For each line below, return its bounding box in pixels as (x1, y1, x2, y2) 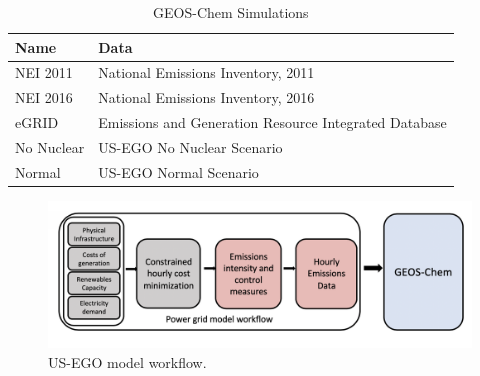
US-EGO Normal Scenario (98, 161, 259, 182)
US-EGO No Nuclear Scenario (98, 136, 283, 157)
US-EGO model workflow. (48, 351, 207, 372)
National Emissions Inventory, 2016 (98, 87, 315, 108)
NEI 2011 (15, 62, 73, 83)
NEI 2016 (15, 87, 73, 108)
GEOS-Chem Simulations (153, 2, 309, 22)
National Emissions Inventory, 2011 (98, 62, 315, 83)
